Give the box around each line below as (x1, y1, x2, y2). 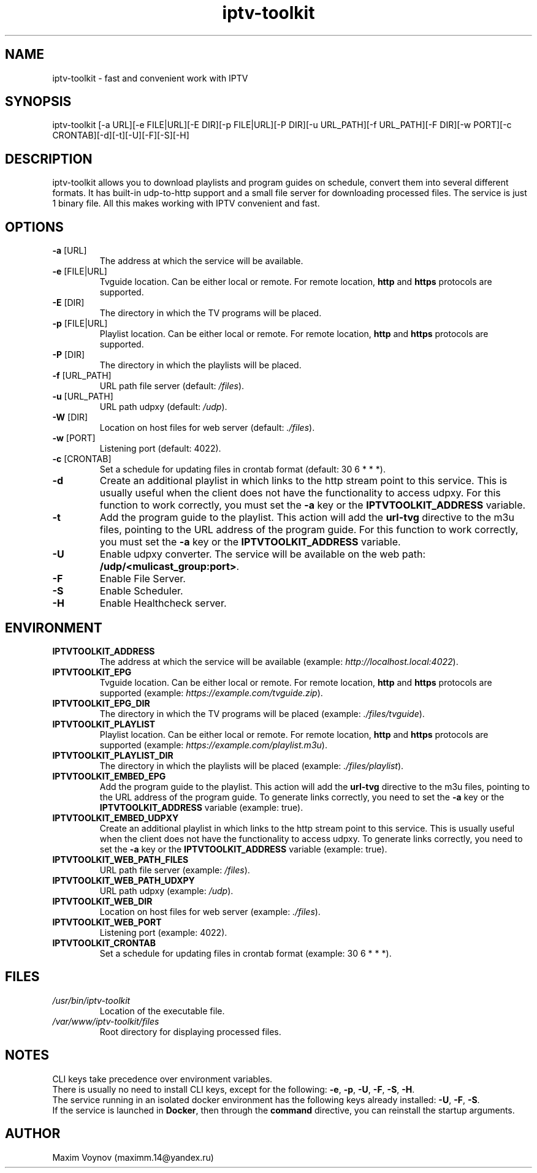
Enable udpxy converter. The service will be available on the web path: (99, 548, 425, 561)
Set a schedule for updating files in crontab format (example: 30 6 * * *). (99, 947, 392, 959)
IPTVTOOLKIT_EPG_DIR (52, 697, 150, 708)
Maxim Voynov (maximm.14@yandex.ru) (52, 1152, 214, 1163)
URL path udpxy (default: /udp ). (99, 401, 227, 412)
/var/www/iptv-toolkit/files (52, 1015, 159, 1027)
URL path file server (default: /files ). (99, 381, 245, 392)
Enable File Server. (99, 572, 186, 585)
